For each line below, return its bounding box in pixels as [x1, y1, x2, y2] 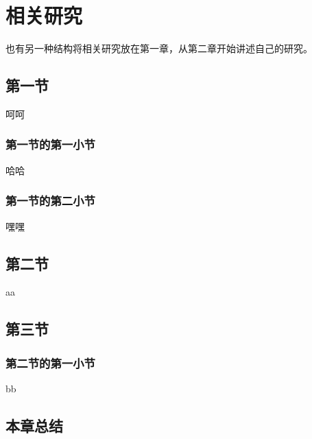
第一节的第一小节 [5, 136, 95, 153]
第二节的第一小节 [5, 354, 95, 371]
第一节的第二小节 [5, 192, 95, 209]
